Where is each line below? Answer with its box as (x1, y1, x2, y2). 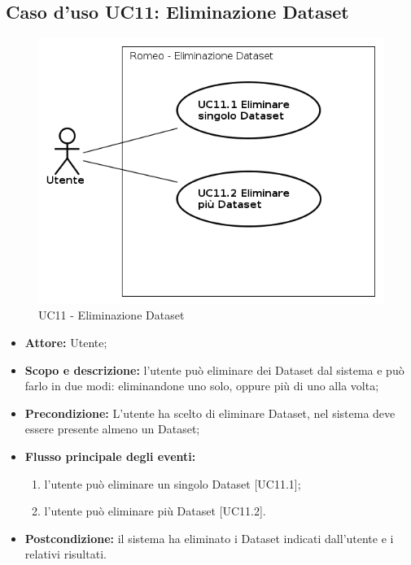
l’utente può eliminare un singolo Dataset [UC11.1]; (44, 475, 301, 492)
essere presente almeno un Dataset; (24, 420, 200, 437)
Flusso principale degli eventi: (24, 447, 196, 464)
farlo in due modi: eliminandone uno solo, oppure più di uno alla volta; (24, 377, 379, 394)
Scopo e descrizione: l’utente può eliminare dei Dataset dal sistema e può (24, 361, 404, 378)
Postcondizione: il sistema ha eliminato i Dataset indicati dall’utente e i (24, 529, 394, 546)
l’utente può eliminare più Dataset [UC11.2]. (44, 502, 266, 519)
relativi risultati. (24, 545, 107, 563)
